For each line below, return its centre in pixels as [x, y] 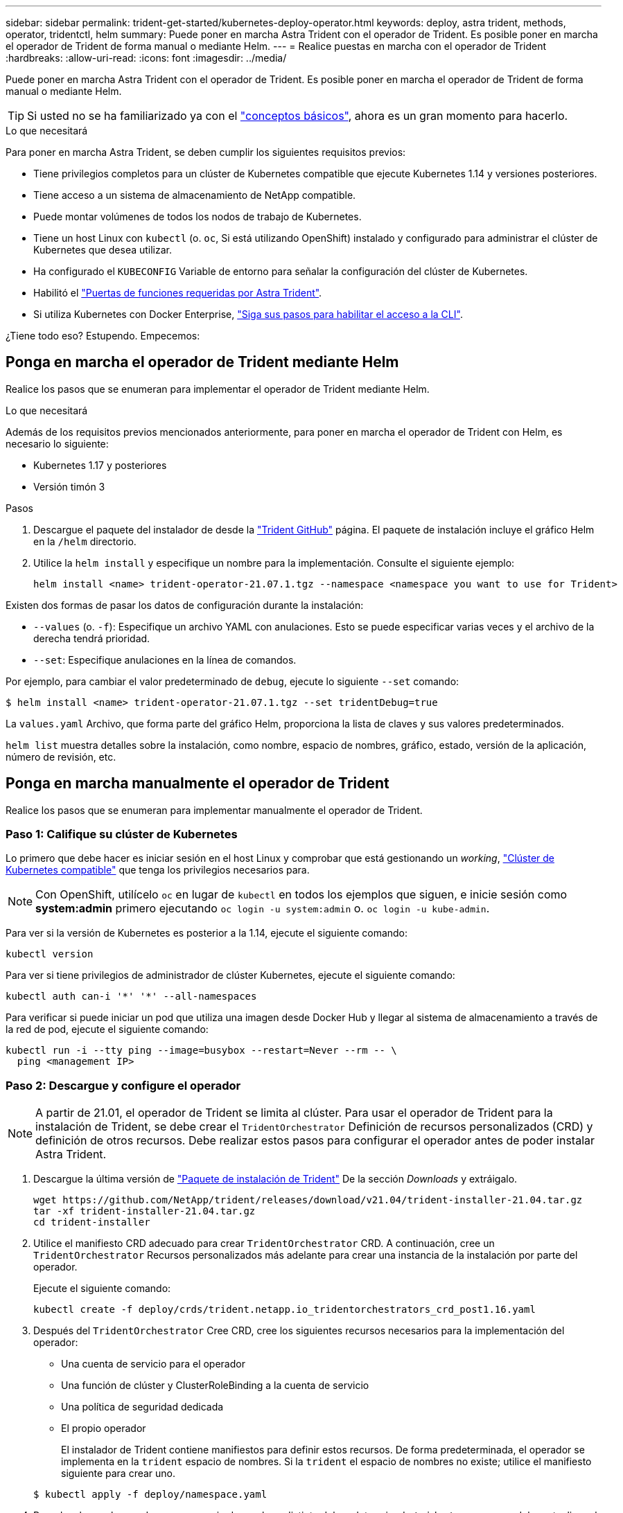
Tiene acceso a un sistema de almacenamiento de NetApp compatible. [195, 195]
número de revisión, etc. [61, 756]
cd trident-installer [92, 1222]
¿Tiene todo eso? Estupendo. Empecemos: [103, 336]
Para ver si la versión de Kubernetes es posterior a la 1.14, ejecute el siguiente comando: [207, 933]
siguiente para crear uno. [119, 1474]
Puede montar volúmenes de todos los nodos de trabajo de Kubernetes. [198, 216]
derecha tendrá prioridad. [92, 638]
